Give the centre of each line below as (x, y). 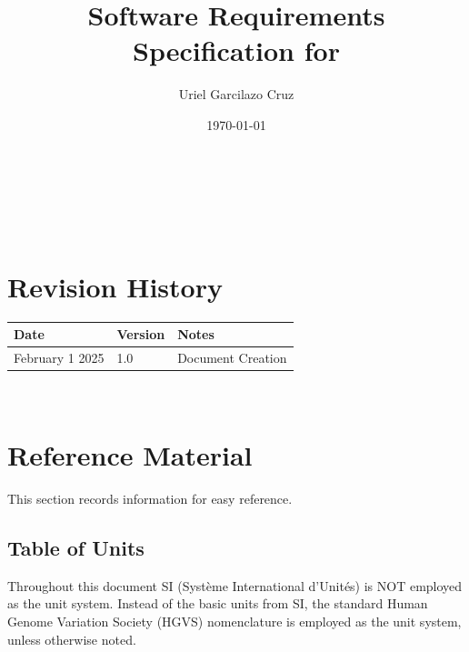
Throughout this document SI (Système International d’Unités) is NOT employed (235, 585)
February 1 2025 (59, 358)
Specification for (236, 50)
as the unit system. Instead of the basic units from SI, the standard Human (218, 603)
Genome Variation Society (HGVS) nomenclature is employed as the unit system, (234, 621)
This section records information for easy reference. (150, 498)
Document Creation (232, 358)
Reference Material (130, 455)
